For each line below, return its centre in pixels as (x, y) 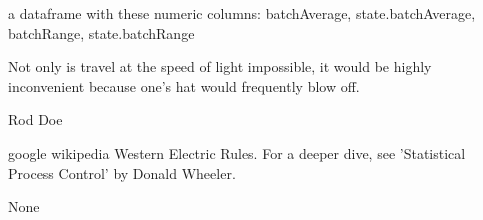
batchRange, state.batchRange (101, 32)
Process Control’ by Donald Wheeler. (122, 172)
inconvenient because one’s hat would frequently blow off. (184, 85)
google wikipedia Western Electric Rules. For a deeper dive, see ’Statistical (237, 152)
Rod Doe (35, 119)
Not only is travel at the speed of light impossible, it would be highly (220, 66)
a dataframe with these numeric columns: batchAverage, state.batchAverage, (242, 13)
